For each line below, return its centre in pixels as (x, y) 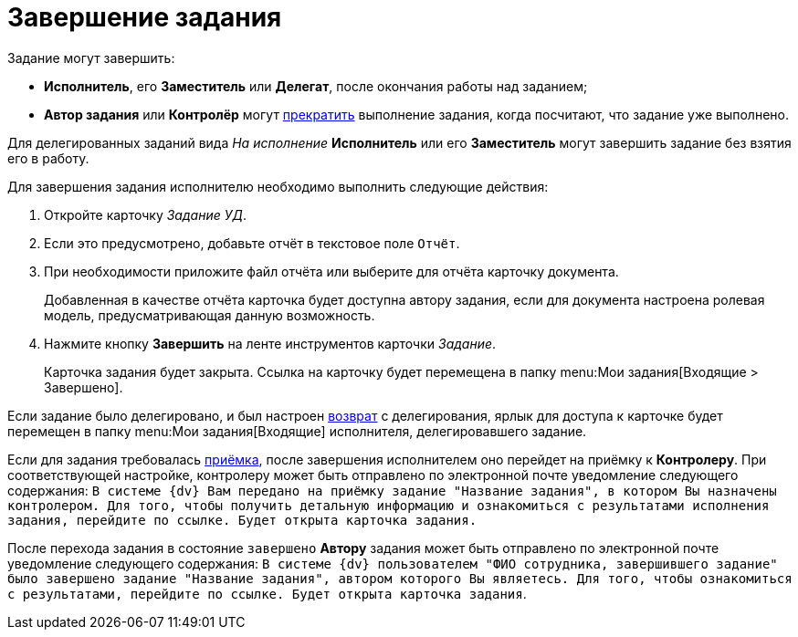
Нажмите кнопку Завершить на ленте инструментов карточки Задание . (270, 343)
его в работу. (48, 158)
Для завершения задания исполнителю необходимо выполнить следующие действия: (278, 186)
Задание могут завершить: (91, 57)
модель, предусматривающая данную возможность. (210, 315)
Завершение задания (145, 17)
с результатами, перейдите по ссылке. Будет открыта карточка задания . (267, 593)
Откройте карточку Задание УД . (145, 214)
